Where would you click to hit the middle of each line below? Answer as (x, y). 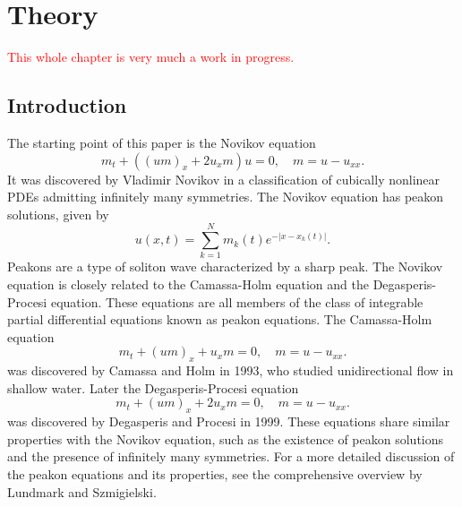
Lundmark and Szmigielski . (82, 491)
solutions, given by (58, 214)
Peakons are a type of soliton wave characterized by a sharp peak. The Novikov (225, 266)
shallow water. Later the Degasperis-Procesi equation (153, 387)
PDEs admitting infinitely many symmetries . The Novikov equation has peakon (226, 197)
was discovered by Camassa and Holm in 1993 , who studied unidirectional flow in (231, 370)
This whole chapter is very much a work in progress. (151, 57)
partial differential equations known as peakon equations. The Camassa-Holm (220, 319)
